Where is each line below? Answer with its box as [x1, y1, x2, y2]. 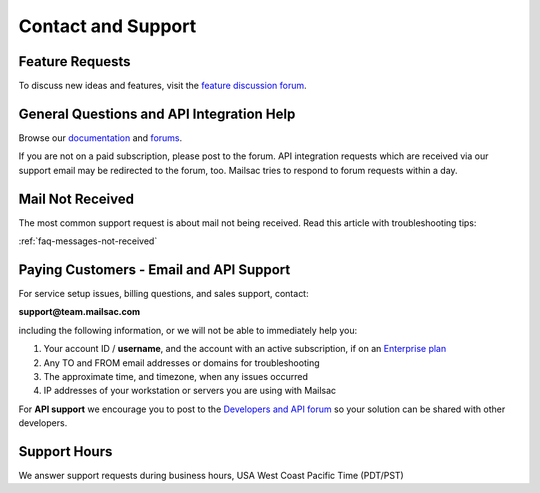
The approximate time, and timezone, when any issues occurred [43, 370, 309, 382]
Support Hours [18, 443, 113, 460]
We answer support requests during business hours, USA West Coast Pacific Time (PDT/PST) [18, 469, 404, 481]
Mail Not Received [18, 190, 135, 207]
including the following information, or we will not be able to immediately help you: [18, 324, 358, 336]
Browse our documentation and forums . [18, 131, 183, 144]
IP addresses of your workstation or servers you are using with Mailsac [43, 385, 337, 397]
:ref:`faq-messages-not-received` [18, 235, 158, 247]
